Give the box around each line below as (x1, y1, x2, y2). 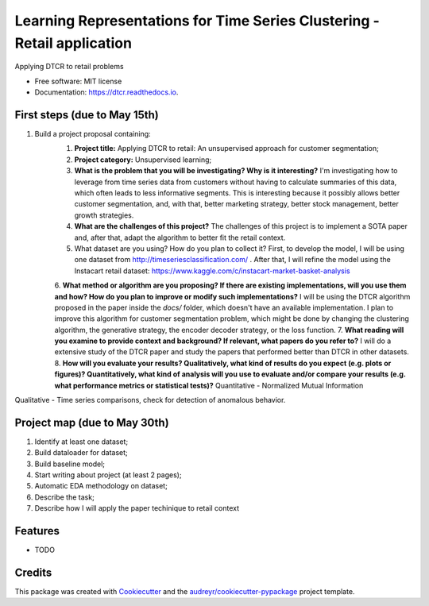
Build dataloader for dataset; (34, 448, 129, 457)
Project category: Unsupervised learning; (74, 155, 212, 164)
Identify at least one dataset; (34, 437, 129, 446)
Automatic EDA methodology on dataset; (34, 481, 168, 491)
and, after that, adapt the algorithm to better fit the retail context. (74, 233, 286, 242)
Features (14, 524, 60, 538)
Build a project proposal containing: (34, 129, 151, 139)
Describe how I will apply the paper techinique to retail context (34, 504, 240, 513)
